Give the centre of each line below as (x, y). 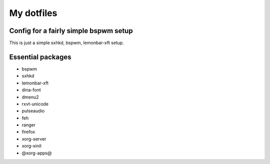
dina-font (31, 90)
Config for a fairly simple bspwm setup (71, 31)
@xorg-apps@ (37, 153)
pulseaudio (33, 111)
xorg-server (34, 139)
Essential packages (40, 57)
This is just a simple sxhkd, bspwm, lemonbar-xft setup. (67, 43)
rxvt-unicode (35, 104)
